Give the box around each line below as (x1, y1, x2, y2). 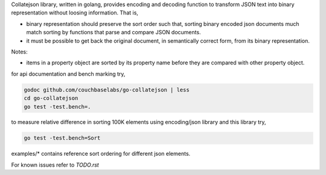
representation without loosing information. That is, (11, 9, 139, 16)
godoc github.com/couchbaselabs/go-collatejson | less (24, 86, 190, 93)
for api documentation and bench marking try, (11, 70, 126, 78)
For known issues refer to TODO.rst (11, 161, 99, 168)
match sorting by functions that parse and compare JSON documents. (26, 29, 202, 36)
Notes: (11, 48, 28, 55)
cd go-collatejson (24, 95, 78, 102)
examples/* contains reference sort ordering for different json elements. (11, 150, 191, 158)
